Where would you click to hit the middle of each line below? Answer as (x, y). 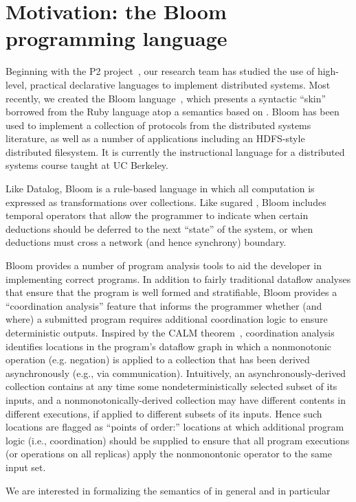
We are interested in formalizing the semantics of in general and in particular (168, 490)
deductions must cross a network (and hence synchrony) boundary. (146, 242)
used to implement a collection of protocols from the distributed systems (158, 125)
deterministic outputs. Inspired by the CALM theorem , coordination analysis (170, 332)
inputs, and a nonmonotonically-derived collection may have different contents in (176, 399)
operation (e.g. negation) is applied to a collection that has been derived (158, 360)
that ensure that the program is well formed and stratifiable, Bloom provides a (171, 292)
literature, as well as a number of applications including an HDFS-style (155, 138)
